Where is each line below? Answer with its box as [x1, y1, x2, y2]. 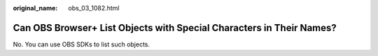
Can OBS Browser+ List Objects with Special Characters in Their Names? [13, 21, 337, 34]
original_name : [13, 4, 58, 12]
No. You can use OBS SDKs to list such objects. [13, 40, 150, 48]
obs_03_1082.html [68, 4, 120, 12]
